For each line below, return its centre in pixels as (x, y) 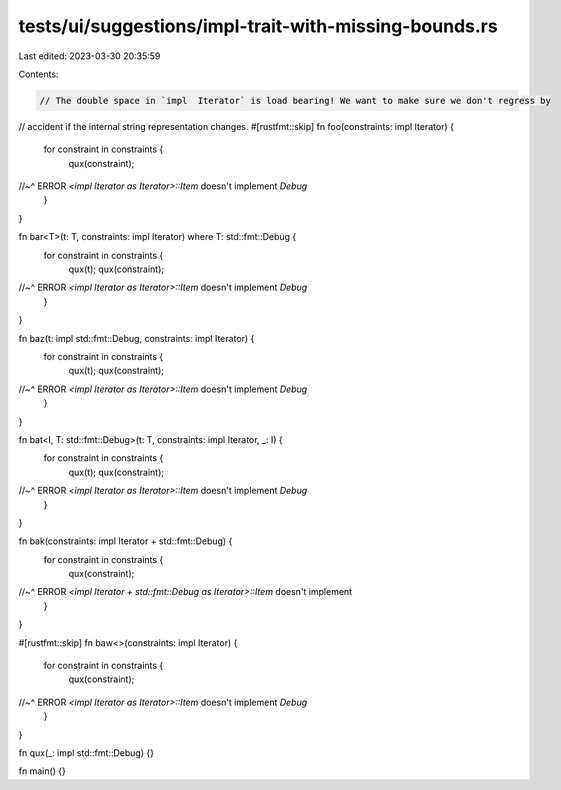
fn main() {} (42, 771)
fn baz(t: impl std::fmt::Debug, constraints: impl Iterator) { (136, 338)
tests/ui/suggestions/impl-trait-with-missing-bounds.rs (258, 26)
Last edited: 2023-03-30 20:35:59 (89, 56)
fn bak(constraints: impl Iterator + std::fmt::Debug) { (125, 541)
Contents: (38, 74)
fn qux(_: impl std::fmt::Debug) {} (86, 752)
